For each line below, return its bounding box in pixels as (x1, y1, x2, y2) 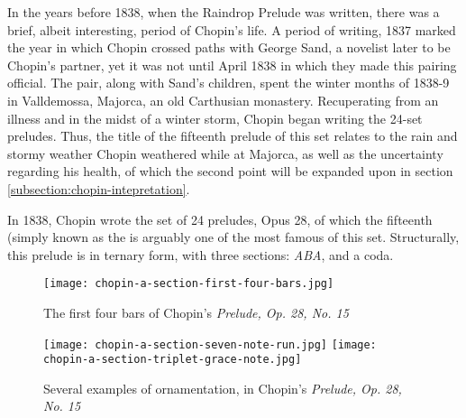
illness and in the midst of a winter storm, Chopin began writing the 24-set (7, 108, 423, 127)
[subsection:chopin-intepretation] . (7, 179, 190, 198)
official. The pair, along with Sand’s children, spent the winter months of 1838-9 (7, 73, 450, 92)
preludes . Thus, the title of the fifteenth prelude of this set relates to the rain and (7, 126, 458, 145)
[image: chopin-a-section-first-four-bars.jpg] (43, 277, 334, 291)
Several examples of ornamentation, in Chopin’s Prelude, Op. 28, (43, 378, 402, 397)
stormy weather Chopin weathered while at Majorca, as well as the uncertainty (7, 144, 443, 163)
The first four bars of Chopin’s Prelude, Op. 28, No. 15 (43, 302, 349, 321)
